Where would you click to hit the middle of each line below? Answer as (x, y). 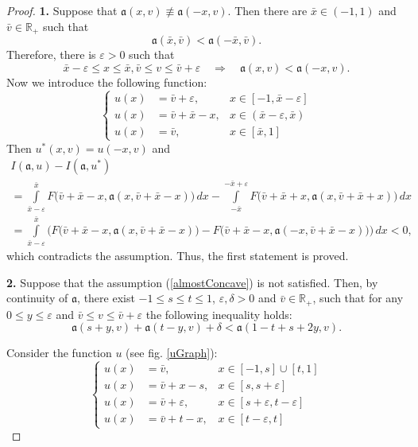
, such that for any (358, 298)
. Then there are (267, 10)
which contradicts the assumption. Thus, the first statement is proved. (178, 255)
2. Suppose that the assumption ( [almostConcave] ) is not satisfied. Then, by (192, 282)
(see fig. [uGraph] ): (172, 353)
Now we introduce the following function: (107, 82)
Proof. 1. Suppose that (62, 10)
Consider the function (59, 353)
